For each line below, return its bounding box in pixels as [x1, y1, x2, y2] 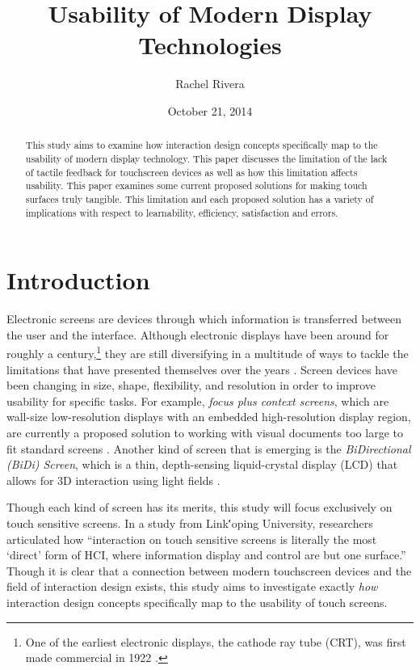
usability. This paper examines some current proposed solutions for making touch [25, 179, 367, 192]
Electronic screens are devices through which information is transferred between [6, 310, 401, 327]
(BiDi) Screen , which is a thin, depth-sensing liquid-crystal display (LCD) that [6, 456, 398, 473]
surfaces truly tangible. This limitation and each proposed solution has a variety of [25, 192, 374, 205]
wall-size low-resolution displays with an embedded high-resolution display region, [6, 408, 411, 425]
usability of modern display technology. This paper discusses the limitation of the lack [25, 151, 388, 165]
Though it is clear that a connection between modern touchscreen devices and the [6, 562, 412, 579]
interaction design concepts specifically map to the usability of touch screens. [6, 593, 388, 610]
